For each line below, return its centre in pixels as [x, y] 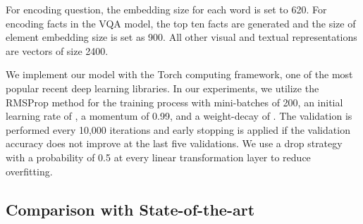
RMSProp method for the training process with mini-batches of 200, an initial [174, 102]
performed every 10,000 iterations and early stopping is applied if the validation [178, 129]
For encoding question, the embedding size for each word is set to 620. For [166, 9]
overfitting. [29, 171]
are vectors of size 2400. [57, 50]
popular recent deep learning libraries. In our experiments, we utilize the [162, 88]
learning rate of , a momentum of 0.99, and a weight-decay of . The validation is [179, 116]
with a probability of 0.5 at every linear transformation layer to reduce [158, 157]
